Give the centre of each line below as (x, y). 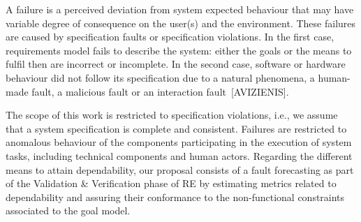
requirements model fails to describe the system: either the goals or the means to (179, 50)
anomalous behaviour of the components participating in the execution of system (179, 142)
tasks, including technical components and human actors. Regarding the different (179, 155)
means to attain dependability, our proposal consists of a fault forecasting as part (180, 169)
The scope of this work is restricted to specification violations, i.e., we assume (172, 115)
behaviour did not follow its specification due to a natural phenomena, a (160, 77)
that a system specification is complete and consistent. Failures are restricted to (176, 128)
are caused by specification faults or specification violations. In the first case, (170, 37)
